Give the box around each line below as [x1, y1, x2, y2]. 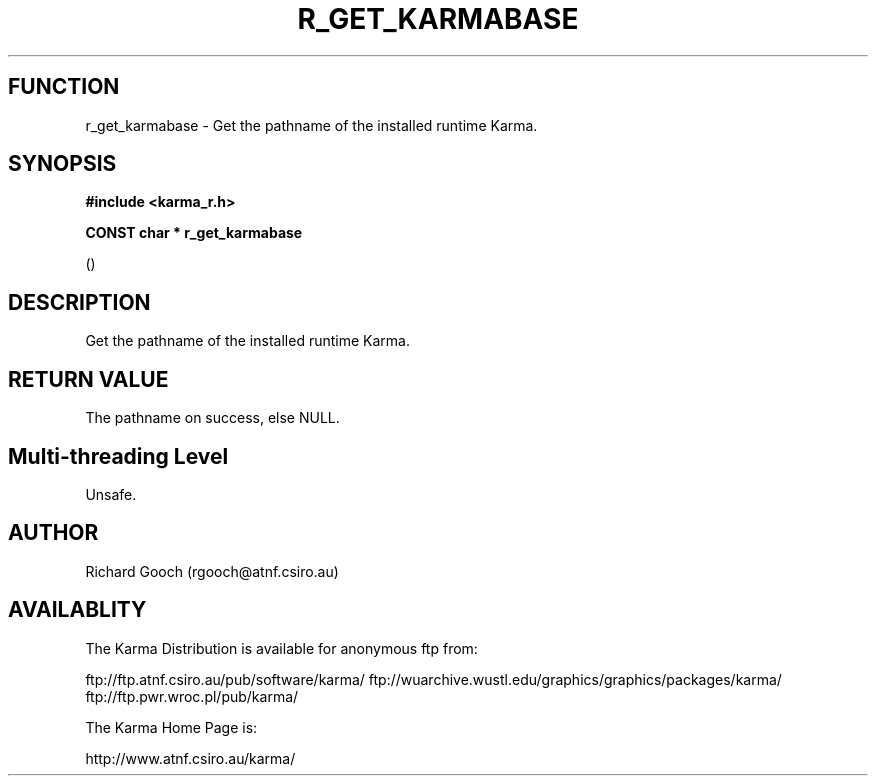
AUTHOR [8, 520, 99, 546]
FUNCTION [8, 74, 120, 100]
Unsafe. [85, 485, 137, 503]
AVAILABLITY [8, 597, 147, 623]
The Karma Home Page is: [85, 718, 258, 736]
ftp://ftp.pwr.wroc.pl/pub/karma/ [85, 687, 299, 705]
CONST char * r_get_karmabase [85, 224, 303, 242]
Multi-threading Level [8, 443, 229, 469]
